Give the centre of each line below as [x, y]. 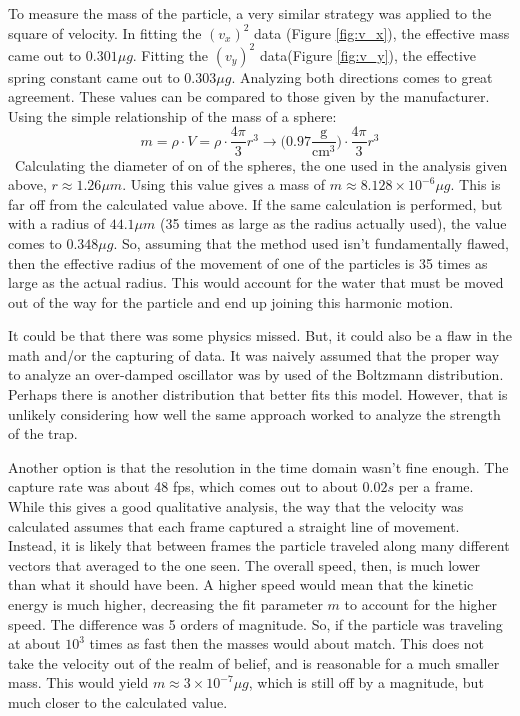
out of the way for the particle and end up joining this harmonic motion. [231, 301]
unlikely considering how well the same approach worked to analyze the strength [254, 413]
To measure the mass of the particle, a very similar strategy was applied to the [250, 13]
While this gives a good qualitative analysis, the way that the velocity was [236, 506]
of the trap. [43, 433]
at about [34, 643]
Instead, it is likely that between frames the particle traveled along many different [259, 545]
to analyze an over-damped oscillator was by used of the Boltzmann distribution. [256, 374]
